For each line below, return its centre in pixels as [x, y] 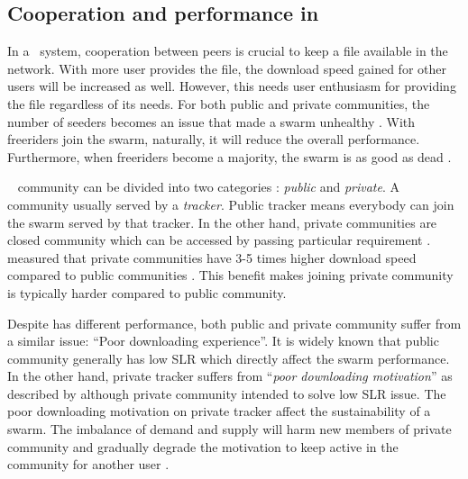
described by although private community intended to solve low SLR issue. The [227, 393]
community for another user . [88, 464]
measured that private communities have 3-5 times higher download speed [212, 257]
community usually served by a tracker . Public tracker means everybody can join [231, 204]
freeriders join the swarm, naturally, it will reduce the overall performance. [214, 139]
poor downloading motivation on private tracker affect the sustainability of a [219, 411]
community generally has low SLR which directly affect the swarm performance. [229, 358]
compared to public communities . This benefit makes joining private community [230, 275]
